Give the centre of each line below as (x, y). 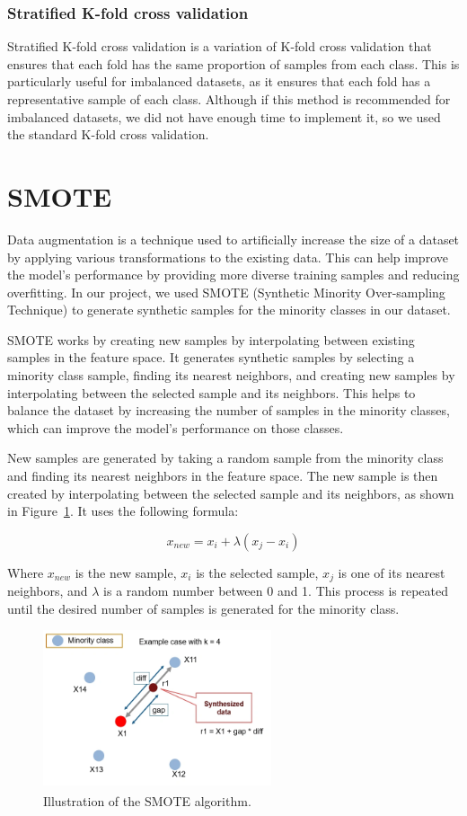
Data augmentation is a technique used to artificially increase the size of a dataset (233, 239)
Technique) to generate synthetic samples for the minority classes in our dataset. (229, 310)
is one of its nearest (392, 572)
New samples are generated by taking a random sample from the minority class (225, 458)
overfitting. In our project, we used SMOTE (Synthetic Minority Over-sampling (226, 292)
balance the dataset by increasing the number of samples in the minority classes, (229, 410)
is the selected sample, (257, 572)
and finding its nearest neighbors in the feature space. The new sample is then (223, 476)
